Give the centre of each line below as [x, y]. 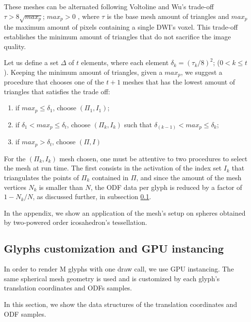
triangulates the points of [42, 177]
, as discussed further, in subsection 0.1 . [92, 196]
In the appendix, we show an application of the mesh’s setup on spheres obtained [125, 212]
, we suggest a [201, 72]
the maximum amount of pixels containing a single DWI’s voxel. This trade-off [121, 27]
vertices [15, 187]
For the [15, 158]
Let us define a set [31, 62]
